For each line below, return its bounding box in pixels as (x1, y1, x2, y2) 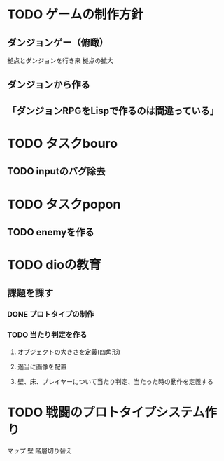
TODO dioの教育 (7, 257, 101, 273)
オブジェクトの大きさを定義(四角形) (17, 348, 121, 356)
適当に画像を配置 (17, 362, 67, 371)
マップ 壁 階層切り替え (7, 446, 72, 455)
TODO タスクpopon (7, 196, 121, 212)
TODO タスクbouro (7, 135, 118, 151)
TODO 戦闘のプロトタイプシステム (7, 404, 205, 420)
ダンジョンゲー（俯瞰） (7, 36, 108, 48)
